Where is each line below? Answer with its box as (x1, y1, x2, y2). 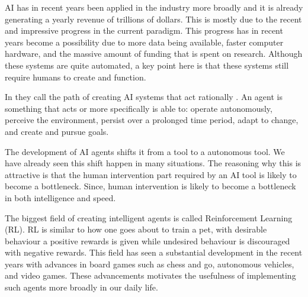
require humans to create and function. (5, 70, 146, 83)
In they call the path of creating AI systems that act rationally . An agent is (5, 91, 283, 103)
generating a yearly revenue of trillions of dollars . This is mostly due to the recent (5, 12, 302, 25)
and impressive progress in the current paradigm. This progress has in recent (5, 24, 283, 37)
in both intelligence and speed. (5, 191, 116, 204)
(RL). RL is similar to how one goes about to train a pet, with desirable (5, 223, 267, 235)
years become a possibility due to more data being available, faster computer (5, 35, 284, 48)
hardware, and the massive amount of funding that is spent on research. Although (5, 47, 303, 60)
